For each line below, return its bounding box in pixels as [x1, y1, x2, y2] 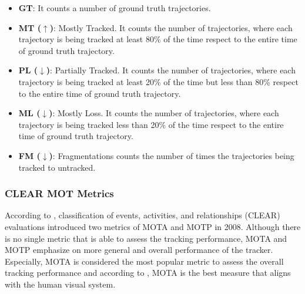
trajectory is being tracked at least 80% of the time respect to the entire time [18, 33, 297, 45]
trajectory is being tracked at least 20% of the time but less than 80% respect [18, 75, 299, 87]
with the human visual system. [5, 278, 116, 290]
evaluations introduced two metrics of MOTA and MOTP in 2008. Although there [5, 220, 301, 232]
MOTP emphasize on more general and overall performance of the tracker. [5, 244, 273, 256]
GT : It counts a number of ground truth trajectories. [18, 2, 211, 13]
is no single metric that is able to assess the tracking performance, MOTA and [5, 232, 287, 244]
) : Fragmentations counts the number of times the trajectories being [49, 149, 294, 161]
